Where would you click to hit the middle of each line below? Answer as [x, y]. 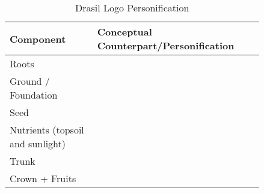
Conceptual [124, 32]
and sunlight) [38, 143]
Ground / [30, 81]
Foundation [34, 95]
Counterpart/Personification [166, 45]
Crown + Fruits [43, 178]
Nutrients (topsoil [47, 130]
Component [38, 38]
